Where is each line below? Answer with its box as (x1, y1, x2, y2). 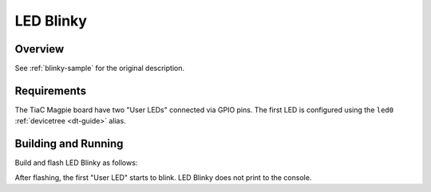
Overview (14, 42, 65, 56)
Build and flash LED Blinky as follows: (14, 158, 138, 167)
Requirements (14, 84, 87, 97)
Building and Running (14, 137, 124, 151)
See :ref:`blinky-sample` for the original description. (14, 64, 185, 73)
